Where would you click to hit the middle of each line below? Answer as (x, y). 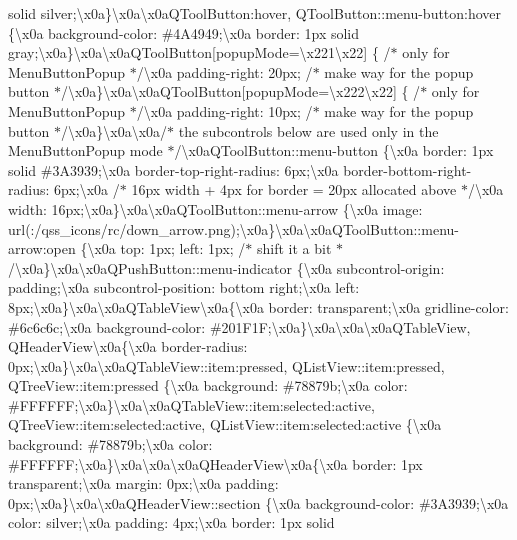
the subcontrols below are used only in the (308, 130)
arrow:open (42, 248)
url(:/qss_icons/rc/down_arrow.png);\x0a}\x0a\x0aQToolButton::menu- (233, 228)
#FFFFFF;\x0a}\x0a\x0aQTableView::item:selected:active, (191, 404)
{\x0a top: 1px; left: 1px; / (163, 248)
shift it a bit (294, 248)
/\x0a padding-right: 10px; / (224, 110)
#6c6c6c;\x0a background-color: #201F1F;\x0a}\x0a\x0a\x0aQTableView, (239, 326)
